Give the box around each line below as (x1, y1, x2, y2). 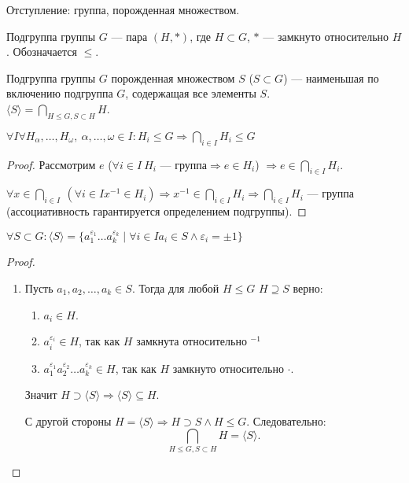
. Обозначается (6, 43, 77, 60)
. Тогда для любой (131, 279, 219, 296)
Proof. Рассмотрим (6, 156, 96, 172)
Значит (24, 386, 57, 403)
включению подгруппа (6, 85, 113, 101)
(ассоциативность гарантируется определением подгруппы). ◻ (6, 203, 307, 219)
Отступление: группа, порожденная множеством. (6, 2, 240, 17)
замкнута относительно (136, 333, 247, 349)
